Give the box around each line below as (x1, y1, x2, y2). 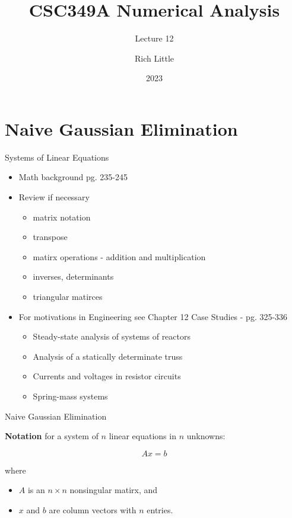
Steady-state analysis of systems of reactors (33, 330, 191, 343)
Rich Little (134, 52, 174, 64)
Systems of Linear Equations (5, 151, 109, 163)
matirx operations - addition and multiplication (33, 250, 206, 263)
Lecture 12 (135, 32, 174, 44)
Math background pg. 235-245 (18, 171, 128, 183)
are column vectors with (49, 503, 137, 516)
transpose (33, 231, 68, 243)
